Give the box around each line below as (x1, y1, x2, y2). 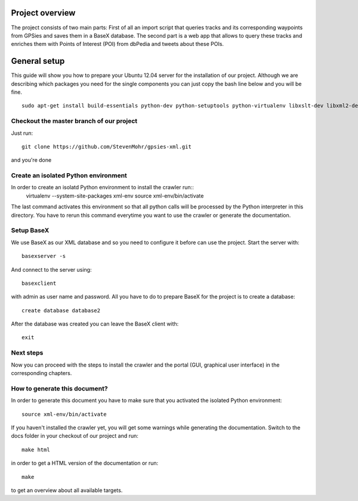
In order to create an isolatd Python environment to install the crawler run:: (11, 184, 194, 191)
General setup (11, 56, 65, 66)
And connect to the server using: (11, 266, 92, 273)
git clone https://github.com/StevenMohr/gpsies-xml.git (21, 143, 192, 150)
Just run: (11, 129, 33, 137)
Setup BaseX (11, 226, 50, 235)
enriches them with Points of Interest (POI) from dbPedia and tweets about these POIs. (11, 41, 224, 48)
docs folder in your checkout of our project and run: (11, 432, 138, 439)
